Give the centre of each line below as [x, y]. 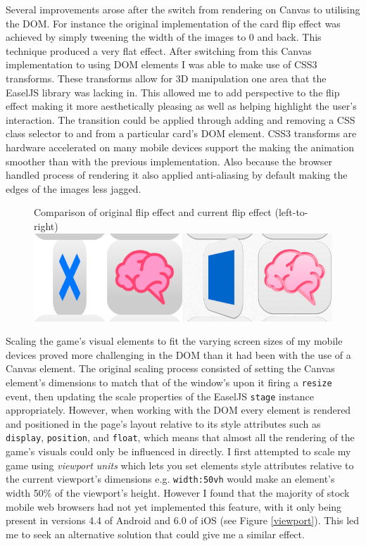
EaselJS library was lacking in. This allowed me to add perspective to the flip [173, 92]
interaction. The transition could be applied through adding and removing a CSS [181, 119]
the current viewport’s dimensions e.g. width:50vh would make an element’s [170, 479]
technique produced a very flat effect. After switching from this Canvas [159, 50]
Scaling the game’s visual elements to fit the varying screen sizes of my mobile [174, 341]
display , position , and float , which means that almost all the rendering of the [180, 437]
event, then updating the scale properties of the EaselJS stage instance [160, 396]
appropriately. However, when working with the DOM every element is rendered [178, 410]
